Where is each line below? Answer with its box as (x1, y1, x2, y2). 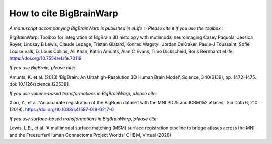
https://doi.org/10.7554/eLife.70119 (9, 55, 82, 61)
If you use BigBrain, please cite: (9, 64, 76, 70)
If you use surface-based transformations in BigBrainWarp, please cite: (9, 116, 158, 122)
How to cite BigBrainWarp (9, 8, 118, 19)
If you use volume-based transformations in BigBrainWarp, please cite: (9, 90, 157, 96)
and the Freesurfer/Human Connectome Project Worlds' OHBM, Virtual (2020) (9, 132, 171, 138)
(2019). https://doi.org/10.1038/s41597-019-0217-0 (9, 106, 114, 113)
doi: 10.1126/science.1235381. (9, 81, 70, 87)
